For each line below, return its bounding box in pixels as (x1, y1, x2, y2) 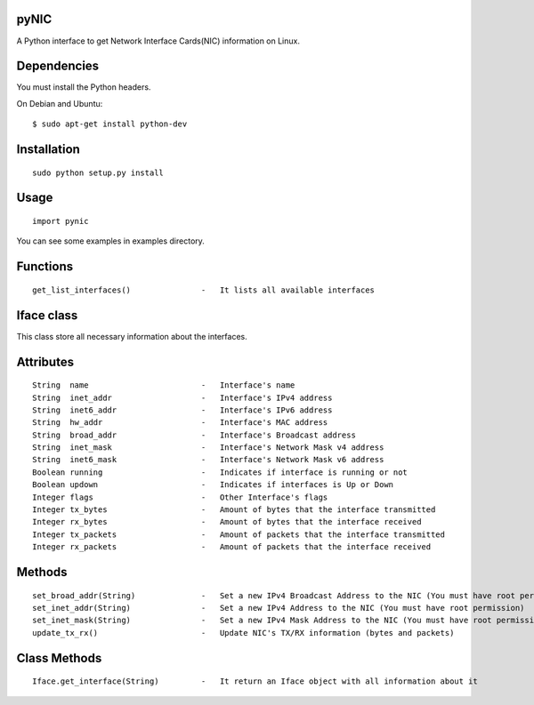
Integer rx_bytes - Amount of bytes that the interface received (32, 517, 422, 527)
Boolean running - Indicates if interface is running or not (32, 467, 409, 477)
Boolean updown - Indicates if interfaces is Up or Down (32, 480, 394, 490)
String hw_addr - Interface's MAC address (32, 418, 328, 428)
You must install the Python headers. (16, 82, 151, 92)
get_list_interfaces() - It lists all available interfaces (32, 284, 376, 295)
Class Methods (16, 650, 102, 666)
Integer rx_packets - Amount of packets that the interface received (32, 542, 432, 552)
